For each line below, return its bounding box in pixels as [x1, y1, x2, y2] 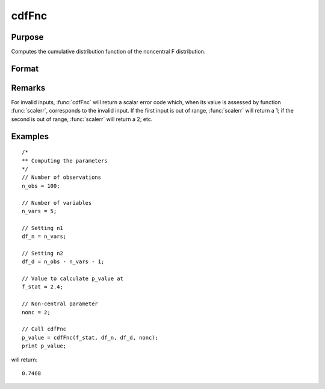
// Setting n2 [22, 250, 63, 257]
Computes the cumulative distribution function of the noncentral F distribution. [11, 48, 206, 55]
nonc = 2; [22, 309, 51, 316]
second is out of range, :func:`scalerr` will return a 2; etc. [11, 115, 153, 123]
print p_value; [22, 343, 67, 349]
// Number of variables [22, 199, 92, 206]
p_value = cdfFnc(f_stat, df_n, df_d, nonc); [22, 334, 159, 341]
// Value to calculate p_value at [22, 275, 123, 282]
